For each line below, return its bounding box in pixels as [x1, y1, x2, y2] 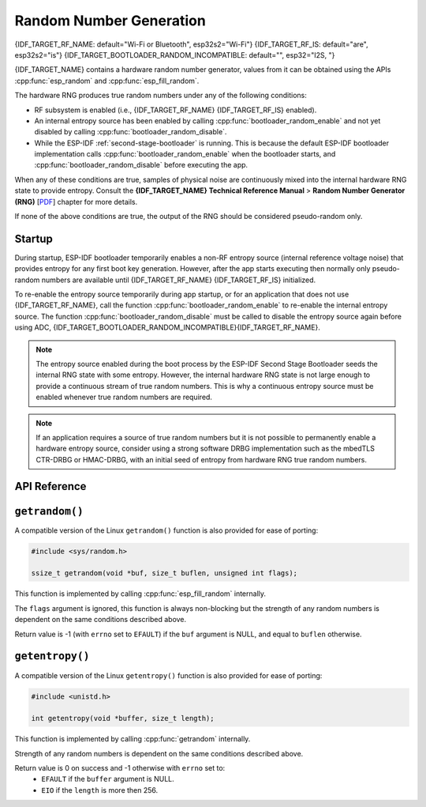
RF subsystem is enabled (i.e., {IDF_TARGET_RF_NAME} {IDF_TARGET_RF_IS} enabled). [34, 105, 317, 115]
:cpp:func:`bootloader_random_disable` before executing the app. [34, 160, 248, 170]
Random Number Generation [14, 12, 207, 29]
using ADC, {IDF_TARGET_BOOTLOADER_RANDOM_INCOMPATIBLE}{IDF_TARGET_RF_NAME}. [14, 322, 321, 332]
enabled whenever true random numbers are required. [35, 392, 213, 402]
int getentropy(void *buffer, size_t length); [31, 714, 215, 723]
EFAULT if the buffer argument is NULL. [41, 775, 175, 784]
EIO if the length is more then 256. [41, 785, 159, 794]
